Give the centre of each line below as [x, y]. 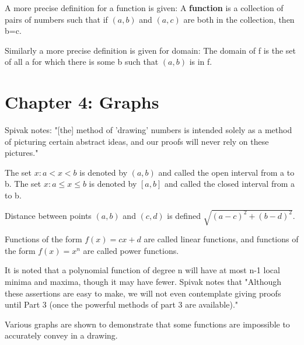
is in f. [201, 62]
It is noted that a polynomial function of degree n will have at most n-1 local [142, 270]
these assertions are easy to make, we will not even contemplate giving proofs [143, 293]
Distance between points [48, 215]
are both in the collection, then [239, 19]
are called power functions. [131, 250]
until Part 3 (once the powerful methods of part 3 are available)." [122, 304]
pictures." [22, 153]
